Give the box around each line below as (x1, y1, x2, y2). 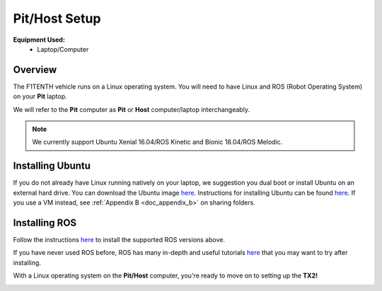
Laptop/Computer (37, 45, 89, 53)
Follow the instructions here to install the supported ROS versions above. (13, 236, 226, 244)
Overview (13, 64, 57, 76)
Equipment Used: (13, 35, 65, 44)
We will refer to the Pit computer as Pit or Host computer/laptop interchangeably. (13, 105, 250, 113)
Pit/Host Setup (13, 11, 101, 26)
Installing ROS (13, 217, 77, 229)
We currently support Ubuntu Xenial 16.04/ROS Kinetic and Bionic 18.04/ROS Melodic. (32, 138, 283, 147)
